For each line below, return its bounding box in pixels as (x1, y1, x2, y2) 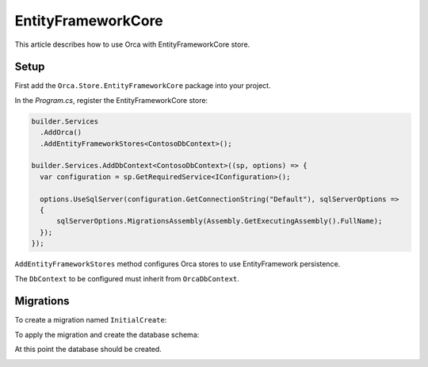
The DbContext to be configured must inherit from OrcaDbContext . (14, 273, 239, 283)
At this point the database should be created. (14, 345, 162, 354)
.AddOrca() (40, 128, 82, 137)
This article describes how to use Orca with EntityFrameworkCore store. (14, 40, 250, 49)
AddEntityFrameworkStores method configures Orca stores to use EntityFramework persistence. (14, 259, 341, 269)
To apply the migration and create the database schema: (14, 330, 200, 339)
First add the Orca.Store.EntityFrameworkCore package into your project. (14, 81, 271, 90)
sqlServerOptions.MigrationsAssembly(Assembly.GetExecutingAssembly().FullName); (56, 216, 383, 226)
